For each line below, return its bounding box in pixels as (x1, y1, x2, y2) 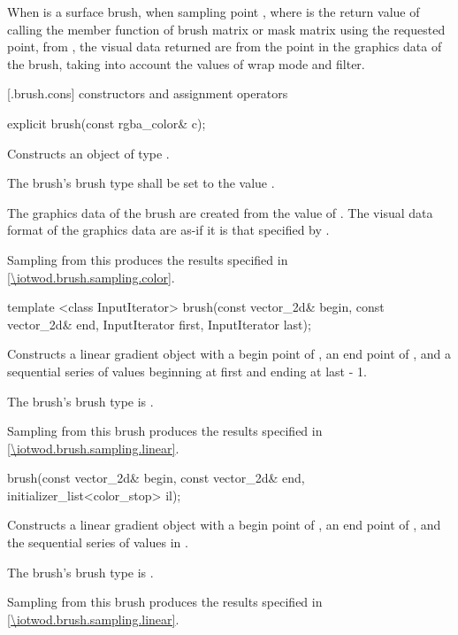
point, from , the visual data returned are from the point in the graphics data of (7, 37, 442, 56)
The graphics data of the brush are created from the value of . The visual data (7, 203, 433, 221)
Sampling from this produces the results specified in (7, 250, 288, 268)
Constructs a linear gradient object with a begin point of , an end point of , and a (7, 345, 451, 363)
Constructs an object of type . (7, 143, 170, 162)
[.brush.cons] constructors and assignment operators (7, 84, 288, 103)
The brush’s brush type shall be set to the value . (7, 174, 275, 192)
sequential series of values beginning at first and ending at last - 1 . (7, 361, 367, 380)
